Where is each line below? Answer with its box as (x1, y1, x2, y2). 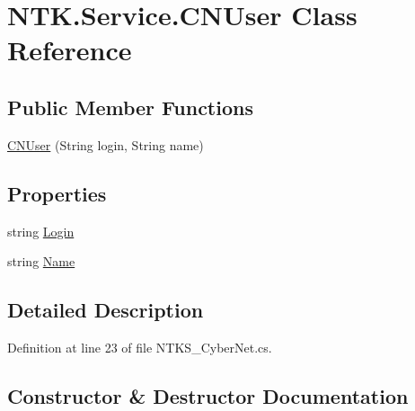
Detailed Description (7, 296, 204, 324)
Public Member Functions (7, 93, 253, 121)
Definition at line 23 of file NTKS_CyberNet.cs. (7, 337, 272, 356)
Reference (7, 31, 132, 68)
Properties (7, 179, 107, 207)
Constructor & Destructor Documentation (7, 381, 409, 409)
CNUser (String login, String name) (7, 135, 204, 154)
